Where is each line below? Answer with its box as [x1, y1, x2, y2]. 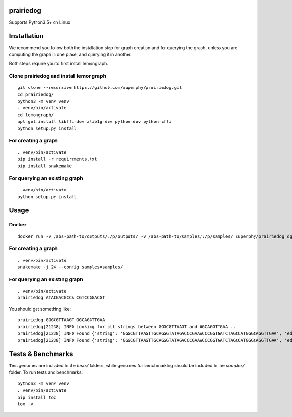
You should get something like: [9, 306, 71, 312]
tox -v [18, 401, 34, 407]
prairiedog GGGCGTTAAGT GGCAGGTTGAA [18, 317, 105, 323]
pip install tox [18, 394, 56, 400]
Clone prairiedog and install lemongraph [9, 72, 107, 79]
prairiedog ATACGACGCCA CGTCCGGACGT [18, 295, 105, 301]
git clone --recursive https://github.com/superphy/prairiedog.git [18, 85, 182, 90]
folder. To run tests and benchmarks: [9, 369, 83, 375]
